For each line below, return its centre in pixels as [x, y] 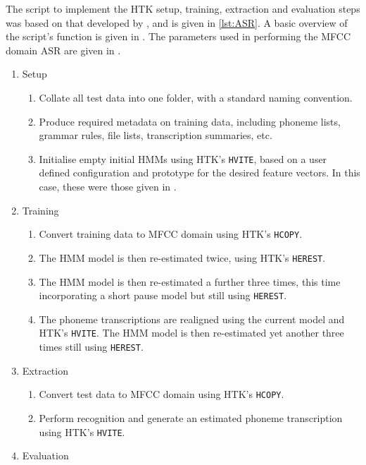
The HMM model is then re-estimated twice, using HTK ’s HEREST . [182, 257]
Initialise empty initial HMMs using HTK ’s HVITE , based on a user [183, 158]
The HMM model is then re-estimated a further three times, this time [190, 281]
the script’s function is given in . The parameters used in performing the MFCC [178, 36]
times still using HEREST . [91, 346]
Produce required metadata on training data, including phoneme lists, [190, 121]
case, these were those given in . [108, 186]
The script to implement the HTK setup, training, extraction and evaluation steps [183, 8]
